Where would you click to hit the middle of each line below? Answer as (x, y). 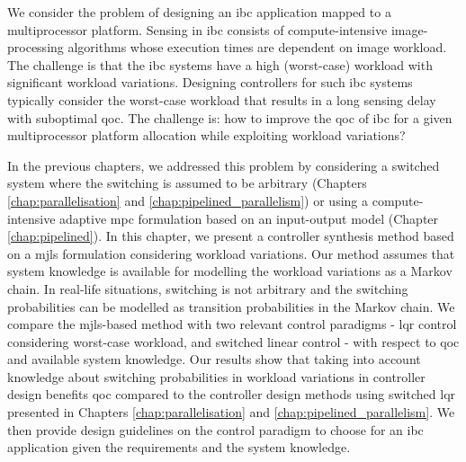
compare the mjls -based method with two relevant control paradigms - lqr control (232, 324)
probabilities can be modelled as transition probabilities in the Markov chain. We (231, 306)
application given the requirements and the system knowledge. (179, 447)
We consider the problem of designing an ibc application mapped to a (199, 12)
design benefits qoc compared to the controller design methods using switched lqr (232, 394)
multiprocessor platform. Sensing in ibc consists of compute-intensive (197, 29)
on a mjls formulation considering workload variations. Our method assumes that (231, 253)
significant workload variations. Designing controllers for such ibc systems (210, 82)
